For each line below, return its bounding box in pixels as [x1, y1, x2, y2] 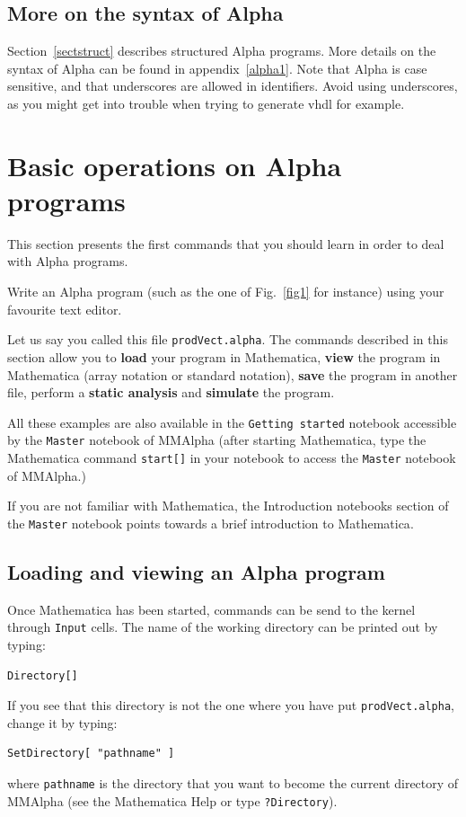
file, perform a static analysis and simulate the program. [7, 383, 335, 402]
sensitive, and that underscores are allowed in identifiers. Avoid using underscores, [7, 76, 458, 95]
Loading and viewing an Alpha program [7, 557, 385, 585]
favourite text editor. [7, 299, 122, 318]
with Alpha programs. [7, 252, 128, 271]
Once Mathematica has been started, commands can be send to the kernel [7, 599, 416, 618]
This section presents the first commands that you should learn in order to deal [7, 234, 444, 253]
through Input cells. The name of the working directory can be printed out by [7, 617, 438, 636]
